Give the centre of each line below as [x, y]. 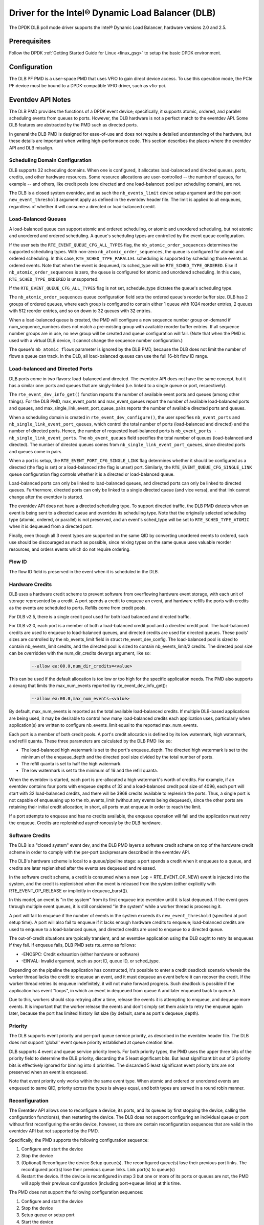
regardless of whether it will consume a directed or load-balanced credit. [83, 206]
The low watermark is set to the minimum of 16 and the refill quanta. [90, 771]
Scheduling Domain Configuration [50, 160]
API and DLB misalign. [31, 147]
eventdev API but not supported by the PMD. [54, 1131]
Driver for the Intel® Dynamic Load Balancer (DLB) [112, 13]
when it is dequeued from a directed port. [51, 526]
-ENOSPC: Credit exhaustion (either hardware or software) [80, 954]
